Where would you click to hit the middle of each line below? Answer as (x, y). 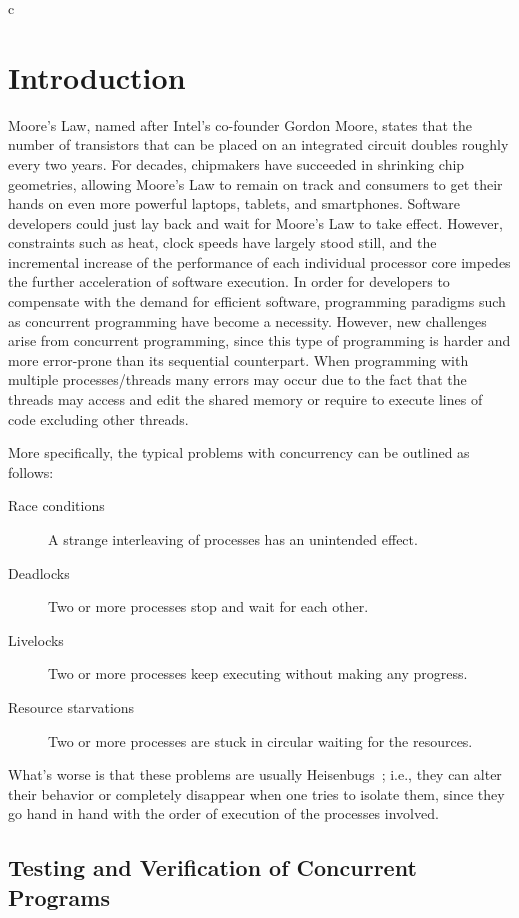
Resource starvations (71, 706)
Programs (59, 896)
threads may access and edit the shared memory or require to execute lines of (245, 399)
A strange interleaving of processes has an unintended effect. (233, 539)
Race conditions (56, 505)
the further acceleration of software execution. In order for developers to (229, 281)
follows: (31, 471)
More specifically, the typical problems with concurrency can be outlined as (239, 452)
